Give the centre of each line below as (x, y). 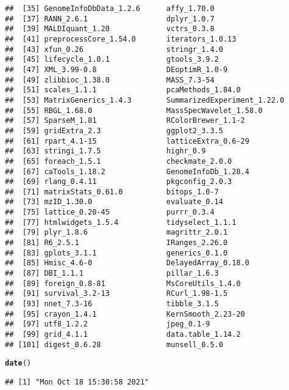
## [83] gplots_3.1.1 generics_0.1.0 (116, 253)
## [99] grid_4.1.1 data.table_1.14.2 (123, 334)
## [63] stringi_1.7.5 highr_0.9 (105, 151)
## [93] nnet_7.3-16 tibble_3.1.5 (112, 304)
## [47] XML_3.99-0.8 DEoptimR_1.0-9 (116, 69)
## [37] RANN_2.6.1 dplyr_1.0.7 (110, 19)
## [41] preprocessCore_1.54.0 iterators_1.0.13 (121, 39)
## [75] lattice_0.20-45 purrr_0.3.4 (110, 212)
